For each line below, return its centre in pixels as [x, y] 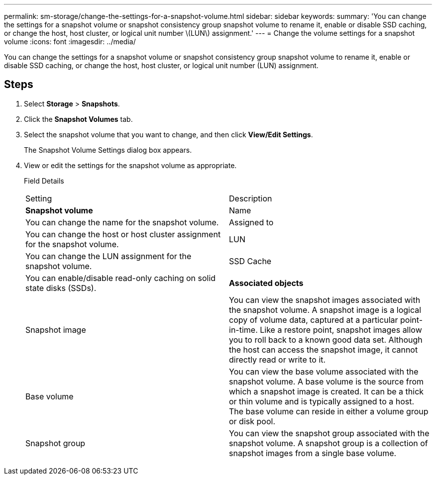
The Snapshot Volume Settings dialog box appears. [108, 150]
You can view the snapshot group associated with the [329, 433]
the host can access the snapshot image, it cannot [324, 349]
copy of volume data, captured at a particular [314, 320]
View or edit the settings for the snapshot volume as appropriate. [130, 165]
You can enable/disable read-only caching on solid [121, 278]
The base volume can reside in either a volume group [329, 411]
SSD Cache [250, 261]
